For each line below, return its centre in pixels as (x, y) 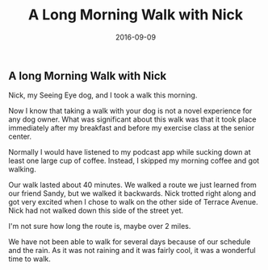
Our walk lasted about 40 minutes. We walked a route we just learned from (132, 185)
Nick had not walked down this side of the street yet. (96, 210)
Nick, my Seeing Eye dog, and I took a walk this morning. (103, 95)
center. (20, 137)
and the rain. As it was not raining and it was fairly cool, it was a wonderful (132, 251)
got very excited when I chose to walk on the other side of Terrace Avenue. (133, 202)
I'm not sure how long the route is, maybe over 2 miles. (100, 226)
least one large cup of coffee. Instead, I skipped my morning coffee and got (134, 161)
